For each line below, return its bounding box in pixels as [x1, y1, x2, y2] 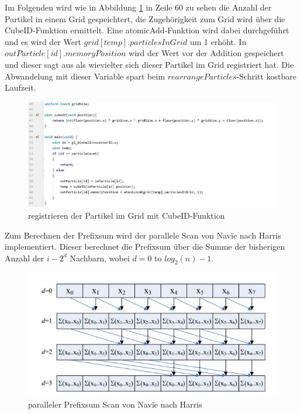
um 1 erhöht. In [189, 35, 247, 47]
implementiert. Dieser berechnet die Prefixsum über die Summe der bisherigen [5, 240, 285, 253]
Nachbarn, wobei [70, 251, 130, 264]
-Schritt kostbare [236, 70, 297, 82]
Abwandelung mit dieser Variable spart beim [5, 70, 165, 82]
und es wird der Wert [5, 35, 81, 47]
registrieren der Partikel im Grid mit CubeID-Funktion [28, 209, 225, 221]
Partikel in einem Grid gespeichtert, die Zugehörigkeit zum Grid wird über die [5, 12, 285, 25]
